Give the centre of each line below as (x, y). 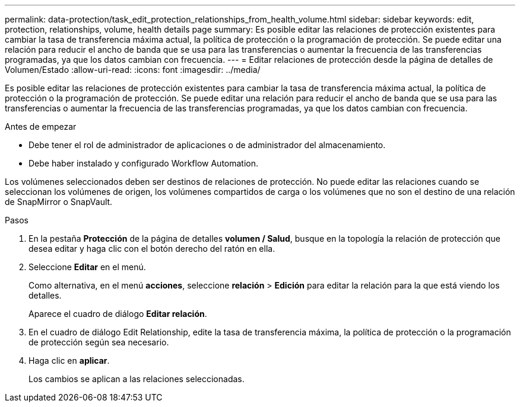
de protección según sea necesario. (99, 342)
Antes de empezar (41, 126)
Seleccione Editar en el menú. (87, 267)
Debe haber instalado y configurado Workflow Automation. (144, 163)
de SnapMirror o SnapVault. (59, 202)
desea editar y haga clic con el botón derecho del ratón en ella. (152, 249)
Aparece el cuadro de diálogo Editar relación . (118, 314)
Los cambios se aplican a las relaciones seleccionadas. (137, 379)
